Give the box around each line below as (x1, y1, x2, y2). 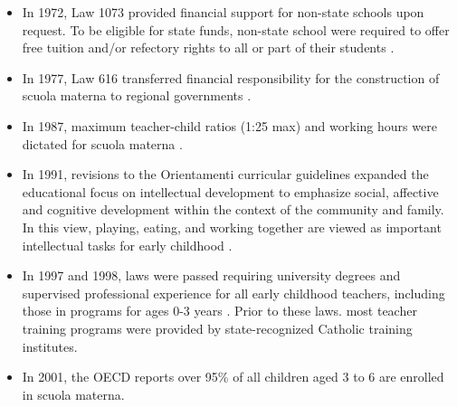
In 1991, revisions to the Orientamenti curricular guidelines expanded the (22, 165, 429, 184)
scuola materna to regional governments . (22, 86, 252, 105)
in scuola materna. (22, 384, 125, 403)
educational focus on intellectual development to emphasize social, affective (22, 182, 439, 201)
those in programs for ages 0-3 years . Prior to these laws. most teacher (22, 301, 417, 320)
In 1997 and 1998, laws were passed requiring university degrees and (22, 266, 401, 285)
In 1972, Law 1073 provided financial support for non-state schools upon (22, 3, 424, 21)
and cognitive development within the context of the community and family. (22, 200, 444, 219)
